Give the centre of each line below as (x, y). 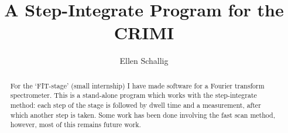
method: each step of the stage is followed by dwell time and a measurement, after (136, 105)
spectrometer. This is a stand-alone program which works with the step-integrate (133, 95)
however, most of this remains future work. (76, 125)
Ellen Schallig (144, 61)
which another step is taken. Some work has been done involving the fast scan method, (143, 115)
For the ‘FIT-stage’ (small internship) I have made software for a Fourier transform (137, 85)
